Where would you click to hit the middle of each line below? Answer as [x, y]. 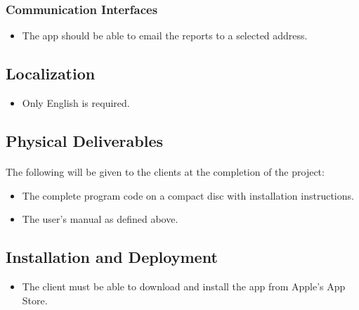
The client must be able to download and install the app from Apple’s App [184, 286]
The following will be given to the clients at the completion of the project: [165, 171]
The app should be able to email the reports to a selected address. [165, 35]
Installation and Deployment [112, 257]
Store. [35, 300]
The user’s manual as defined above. [100, 219]
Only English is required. [76, 103]
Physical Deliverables [84, 141]
